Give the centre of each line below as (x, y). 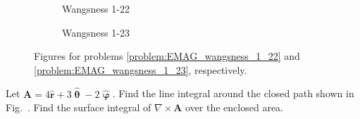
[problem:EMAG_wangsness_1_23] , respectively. (141, 69)
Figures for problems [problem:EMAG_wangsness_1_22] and (167, 56)
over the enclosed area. (234, 107)
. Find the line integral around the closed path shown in (233, 93)
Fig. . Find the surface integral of (79, 107)
